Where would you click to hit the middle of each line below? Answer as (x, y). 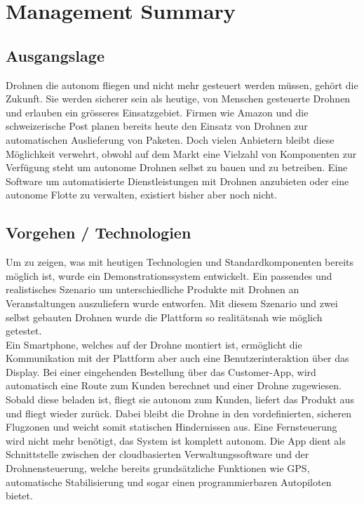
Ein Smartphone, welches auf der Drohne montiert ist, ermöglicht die (154, 344)
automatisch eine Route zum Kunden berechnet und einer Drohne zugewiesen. (174, 385)
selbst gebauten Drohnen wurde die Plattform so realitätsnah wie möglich (164, 317)
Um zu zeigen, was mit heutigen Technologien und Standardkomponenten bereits (180, 262)
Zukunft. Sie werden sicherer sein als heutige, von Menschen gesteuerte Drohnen (178, 99)
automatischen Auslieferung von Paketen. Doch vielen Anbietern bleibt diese (170, 139)
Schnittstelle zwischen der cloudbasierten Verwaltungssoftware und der (157, 454)
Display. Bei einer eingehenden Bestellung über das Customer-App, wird (161, 371)
